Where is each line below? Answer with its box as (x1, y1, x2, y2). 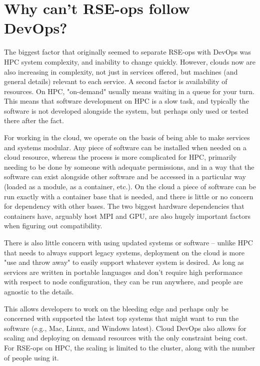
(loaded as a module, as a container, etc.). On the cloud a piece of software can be (4, 181, 256, 192)
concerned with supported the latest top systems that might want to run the (4, 313, 239, 323)
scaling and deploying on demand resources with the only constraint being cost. (4, 332, 248, 343)
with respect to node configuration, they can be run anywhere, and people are (4, 276, 243, 287)
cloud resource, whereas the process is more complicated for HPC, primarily (4, 152, 237, 162)
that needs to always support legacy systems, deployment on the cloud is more (4, 247, 244, 257)
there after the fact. (4, 115, 64, 126)
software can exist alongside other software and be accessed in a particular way (4, 171, 246, 182)
